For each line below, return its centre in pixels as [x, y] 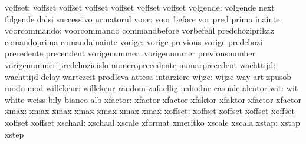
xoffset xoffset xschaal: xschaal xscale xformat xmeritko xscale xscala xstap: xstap [152, 122]
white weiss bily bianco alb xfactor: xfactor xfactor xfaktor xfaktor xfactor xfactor [153, 99]
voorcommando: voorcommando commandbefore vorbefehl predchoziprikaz [139, 30]
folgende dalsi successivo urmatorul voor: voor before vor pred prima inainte [142, 19]
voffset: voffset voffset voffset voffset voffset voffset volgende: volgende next [140, 7]
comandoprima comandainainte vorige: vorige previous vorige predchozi [134, 41]
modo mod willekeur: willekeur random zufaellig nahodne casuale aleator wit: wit [152, 88]
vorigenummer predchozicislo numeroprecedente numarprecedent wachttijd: [140, 64]
